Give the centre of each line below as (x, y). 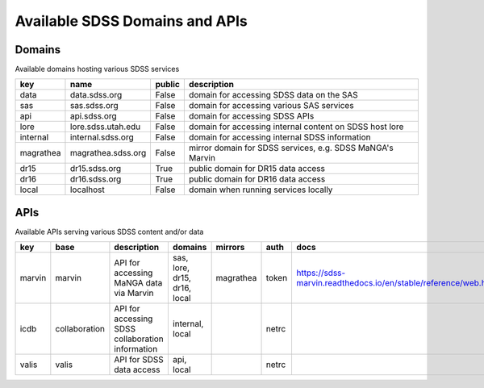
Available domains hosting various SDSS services (97, 69)
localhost (87, 190)
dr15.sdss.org (96, 169)
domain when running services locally (261, 190)
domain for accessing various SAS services (271, 106)
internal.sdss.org (102, 137)
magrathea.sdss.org (108, 153)
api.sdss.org (93, 116)
